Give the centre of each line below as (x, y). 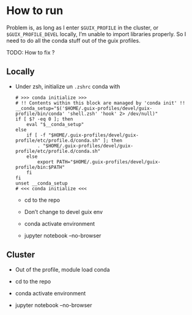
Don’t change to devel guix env (63, 212)
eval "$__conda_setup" (55, 124)
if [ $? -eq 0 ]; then (44, 119)
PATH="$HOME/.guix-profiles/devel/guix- (109, 162)
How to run (35, 11)
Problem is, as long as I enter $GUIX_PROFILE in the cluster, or (83, 28)
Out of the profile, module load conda (62, 269)
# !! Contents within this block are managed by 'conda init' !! (100, 103)
